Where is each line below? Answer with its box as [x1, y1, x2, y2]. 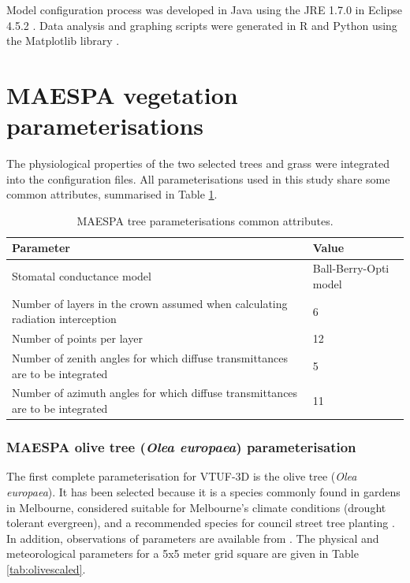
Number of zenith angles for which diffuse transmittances [12, 350, 289, 366]
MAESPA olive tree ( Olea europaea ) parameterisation [6, 437, 356, 457]
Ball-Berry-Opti [312, 260, 389, 277]
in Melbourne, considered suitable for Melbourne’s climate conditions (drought [6, 499, 386, 515]
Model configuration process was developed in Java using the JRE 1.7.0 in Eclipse [6, 2, 402, 17]
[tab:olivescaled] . [6, 560, 86, 577]
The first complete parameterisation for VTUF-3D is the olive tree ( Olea [6, 468, 357, 485]
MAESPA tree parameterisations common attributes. [76, 212, 334, 228]
